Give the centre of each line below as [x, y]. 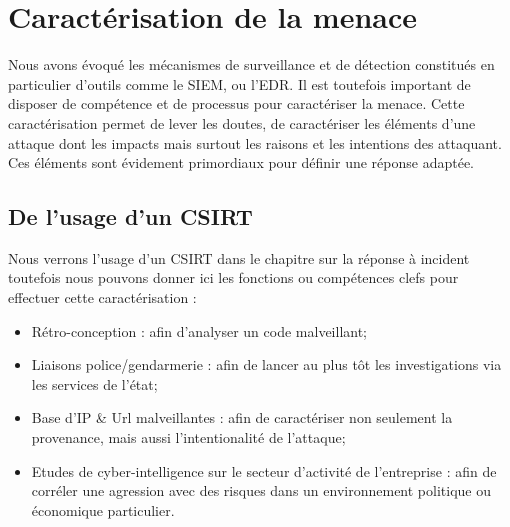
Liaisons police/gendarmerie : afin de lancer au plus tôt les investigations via [266, 364]
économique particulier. [103, 509]
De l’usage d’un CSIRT [130, 216]
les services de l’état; [94, 383]
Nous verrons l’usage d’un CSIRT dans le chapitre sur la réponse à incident [239, 257]
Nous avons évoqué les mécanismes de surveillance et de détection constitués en [251, 64]
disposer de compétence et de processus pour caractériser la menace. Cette [236, 103]
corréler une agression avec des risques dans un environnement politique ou [261, 490]
